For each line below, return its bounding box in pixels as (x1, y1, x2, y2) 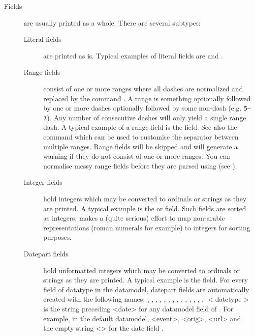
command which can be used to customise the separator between (43, 132, 239, 142)
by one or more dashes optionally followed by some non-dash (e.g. (43, 103, 242, 113)
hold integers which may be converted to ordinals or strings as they (43, 194, 247, 204)
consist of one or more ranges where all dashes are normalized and (43, 83, 243, 93)
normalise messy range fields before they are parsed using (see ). (43, 160, 237, 170)
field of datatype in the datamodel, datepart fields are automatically (43, 284, 249, 294)
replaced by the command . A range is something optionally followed (43, 93, 251, 103)
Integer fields (24, 177, 63, 187)
